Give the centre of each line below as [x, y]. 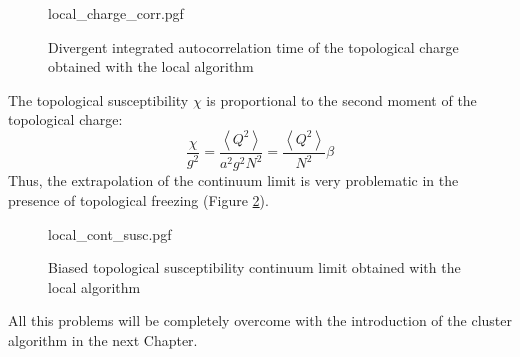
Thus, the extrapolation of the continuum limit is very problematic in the [233, 180]
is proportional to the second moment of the [341, 99]
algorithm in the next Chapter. [103, 339]
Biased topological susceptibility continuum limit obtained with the [254, 267]
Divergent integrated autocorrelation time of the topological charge [253, 46]
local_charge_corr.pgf [116, 13]
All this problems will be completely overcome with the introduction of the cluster [260, 320]
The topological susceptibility [98, 99]
